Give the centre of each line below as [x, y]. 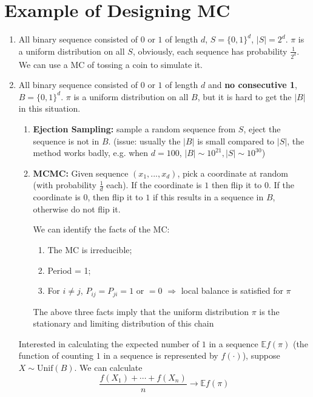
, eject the [262, 128]
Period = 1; [69, 270]
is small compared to [236, 141]
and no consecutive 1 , [252, 85]
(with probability [65, 185]
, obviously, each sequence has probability [210, 51]
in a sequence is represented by [161, 355]
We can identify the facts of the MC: [101, 229]
